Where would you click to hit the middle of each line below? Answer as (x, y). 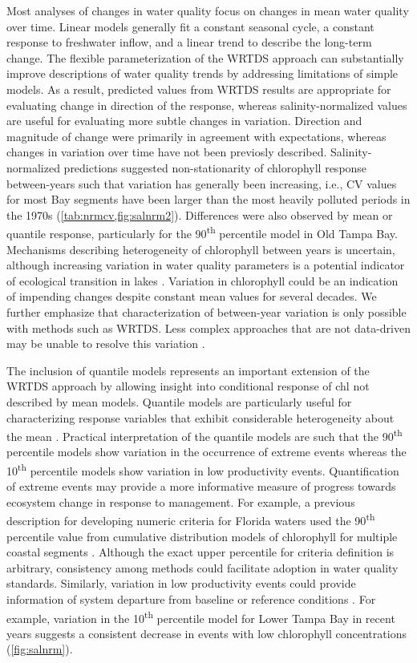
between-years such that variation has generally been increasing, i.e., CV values (202, 183)
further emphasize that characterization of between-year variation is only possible (206, 311)
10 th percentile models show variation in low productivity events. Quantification (203, 469)
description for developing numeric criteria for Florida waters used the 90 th (191, 519)
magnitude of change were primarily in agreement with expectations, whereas (196, 136)
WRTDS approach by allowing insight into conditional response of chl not (188, 386)
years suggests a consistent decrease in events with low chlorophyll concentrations (206, 633)
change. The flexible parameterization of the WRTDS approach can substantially (205, 57)
